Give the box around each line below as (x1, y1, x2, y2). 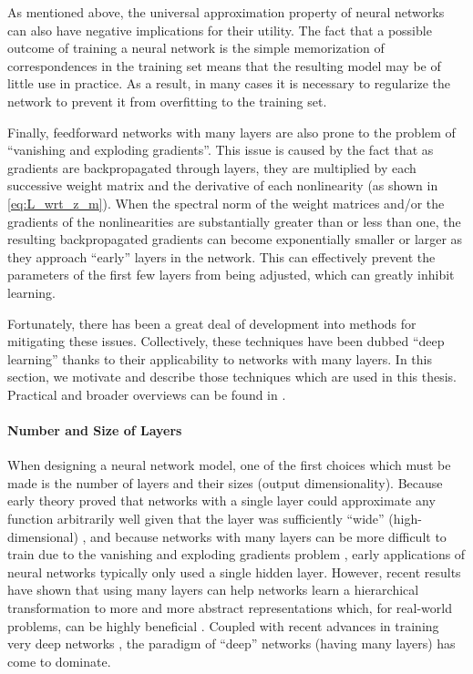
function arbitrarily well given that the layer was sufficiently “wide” (7, 509, 385, 528)
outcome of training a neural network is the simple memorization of (7, 38, 385, 57)
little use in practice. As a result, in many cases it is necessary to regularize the (7, 74, 451, 93)
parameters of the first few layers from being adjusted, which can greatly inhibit (7, 265, 455, 284)
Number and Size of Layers (7, 421, 182, 440)
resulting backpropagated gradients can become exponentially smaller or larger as (7, 230, 463, 249)
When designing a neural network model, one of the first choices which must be (7, 455, 451, 475)
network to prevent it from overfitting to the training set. (7, 91, 327, 110)
